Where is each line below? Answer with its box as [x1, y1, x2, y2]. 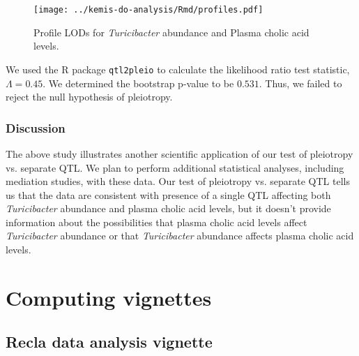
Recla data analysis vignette [6, 331, 213, 353]
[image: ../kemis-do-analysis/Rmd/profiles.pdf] [33, 5, 263, 15]
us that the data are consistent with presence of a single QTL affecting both [6, 187, 331, 202]
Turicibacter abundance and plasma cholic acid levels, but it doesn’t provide [6, 201, 331, 216]
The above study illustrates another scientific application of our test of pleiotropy [6, 146, 353, 161]
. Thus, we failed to [259, 75, 342, 90]
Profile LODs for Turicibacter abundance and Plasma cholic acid [33, 24, 310, 39]
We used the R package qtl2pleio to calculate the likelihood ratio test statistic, [6, 61, 350, 76]
